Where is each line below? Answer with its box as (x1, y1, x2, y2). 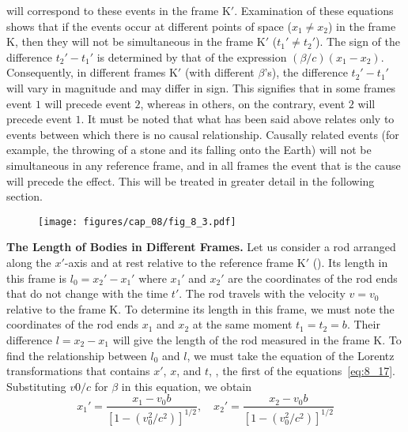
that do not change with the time (6, 285, 168, 302)
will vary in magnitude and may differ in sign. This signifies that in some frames (6, 79, 396, 96)
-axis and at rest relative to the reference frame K (64, 254, 306, 270)
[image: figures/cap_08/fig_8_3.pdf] (38, 216, 236, 227)
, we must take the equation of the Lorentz (187, 347, 395, 363)
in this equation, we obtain (121, 378, 252, 394)
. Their (346, 316, 380, 332)
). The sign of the (315, 33, 401, 50)
